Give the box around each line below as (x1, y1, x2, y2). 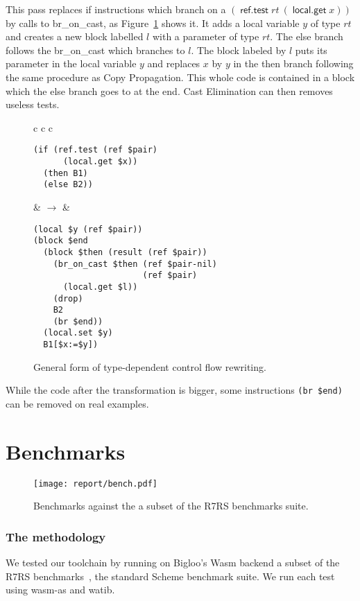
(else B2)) (43, 180, 93, 190)
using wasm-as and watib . (6, 582, 115, 597)
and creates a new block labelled (6, 29, 144, 44)
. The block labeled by (191, 42, 286, 57)
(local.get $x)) (62, 157, 138, 166)
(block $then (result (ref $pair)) (43, 247, 207, 257)
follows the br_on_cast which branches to (6, 42, 185, 57)
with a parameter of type (152, 29, 259, 44)
